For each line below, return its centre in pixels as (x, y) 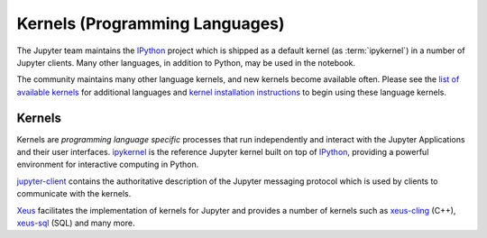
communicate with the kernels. (74, 194)
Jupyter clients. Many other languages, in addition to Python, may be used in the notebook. (186, 62)
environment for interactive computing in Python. (108, 165)
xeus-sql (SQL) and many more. (76, 223)
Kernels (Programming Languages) (151, 23)
